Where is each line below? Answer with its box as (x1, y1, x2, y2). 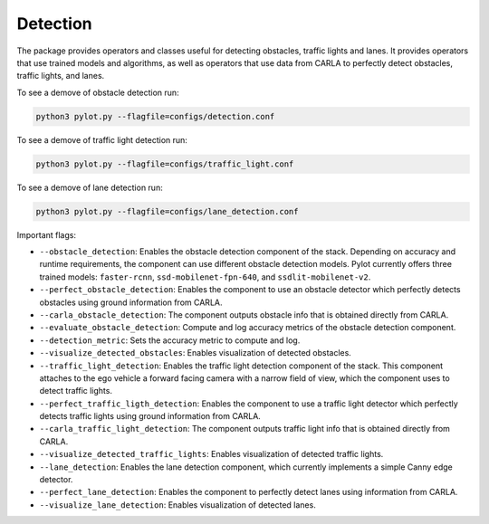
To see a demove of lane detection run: (16, 182, 163, 193)
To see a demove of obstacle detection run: (16, 87, 180, 98)
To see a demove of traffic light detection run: (16, 134, 187, 145)
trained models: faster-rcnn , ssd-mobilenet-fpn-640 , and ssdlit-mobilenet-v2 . (39, 272, 371, 282)
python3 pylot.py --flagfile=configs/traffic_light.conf (35, 158, 294, 169)
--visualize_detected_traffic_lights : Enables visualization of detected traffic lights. (39, 449, 384, 460)
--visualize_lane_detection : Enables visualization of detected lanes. (39, 499, 316, 510)
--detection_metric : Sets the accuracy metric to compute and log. (39, 335, 301, 346)
